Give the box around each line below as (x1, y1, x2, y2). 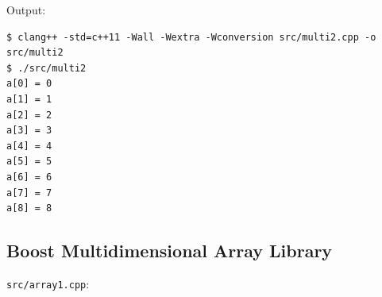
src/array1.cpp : (6, 275, 90, 291)
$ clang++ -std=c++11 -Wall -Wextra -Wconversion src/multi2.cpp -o (6, 31, 376, 43)
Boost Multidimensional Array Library (6, 238, 333, 263)
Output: (6, 2, 46, 17)
